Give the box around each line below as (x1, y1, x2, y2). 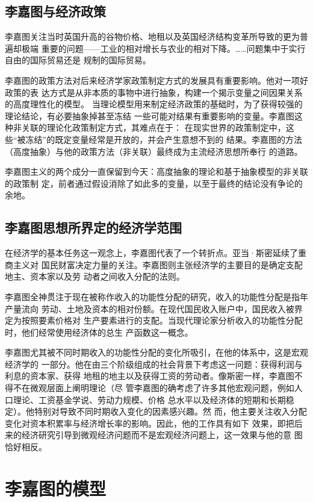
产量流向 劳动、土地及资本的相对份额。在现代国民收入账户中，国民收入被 (5, 302, 294, 315)
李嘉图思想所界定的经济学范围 (5, 218, 182, 237)
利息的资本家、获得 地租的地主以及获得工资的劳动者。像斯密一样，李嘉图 (5, 369, 294, 382)
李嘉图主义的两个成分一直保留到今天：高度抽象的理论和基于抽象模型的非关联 (5, 165, 308, 178)
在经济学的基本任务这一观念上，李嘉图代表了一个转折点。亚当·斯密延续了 (5, 246, 298, 259)
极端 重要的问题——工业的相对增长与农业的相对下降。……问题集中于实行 (21, 42, 306, 54)
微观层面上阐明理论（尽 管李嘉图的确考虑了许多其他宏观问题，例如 (29, 381, 294, 394)
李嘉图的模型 (5, 475, 107, 500)
